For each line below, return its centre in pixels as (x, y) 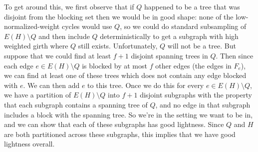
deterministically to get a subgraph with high (169, 36)
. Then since (235, 55)
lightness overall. (29, 144)
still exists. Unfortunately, (118, 46)
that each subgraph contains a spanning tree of (76, 104)
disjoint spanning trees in (169, 55)
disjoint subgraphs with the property (196, 95)
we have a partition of (38, 95)
